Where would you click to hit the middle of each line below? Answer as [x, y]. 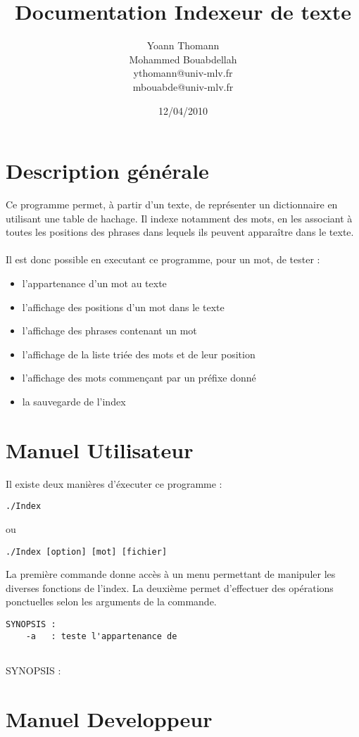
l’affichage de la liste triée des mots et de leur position [139, 354]
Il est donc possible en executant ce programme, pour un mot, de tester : [163, 259]
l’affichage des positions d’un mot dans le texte [123, 307]
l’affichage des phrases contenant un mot [109, 330]
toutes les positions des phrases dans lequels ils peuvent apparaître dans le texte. [180, 232]
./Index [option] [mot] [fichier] [87, 552]
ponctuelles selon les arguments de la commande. [111, 601]
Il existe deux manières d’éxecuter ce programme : [114, 483]
